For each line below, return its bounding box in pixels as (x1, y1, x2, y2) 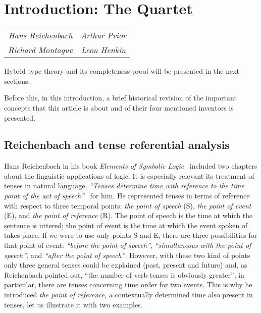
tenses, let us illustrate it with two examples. (4, 299, 143, 309)
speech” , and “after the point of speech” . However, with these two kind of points (4, 249, 250, 260)
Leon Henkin (81, 44, 126, 56)
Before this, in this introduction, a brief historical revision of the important (4, 92, 237, 103)
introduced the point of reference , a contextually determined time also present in (4, 289, 253, 300)
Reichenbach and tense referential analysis (4, 137, 230, 152)
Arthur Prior (81, 29, 126, 41)
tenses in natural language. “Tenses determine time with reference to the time (4, 180, 244, 191)
